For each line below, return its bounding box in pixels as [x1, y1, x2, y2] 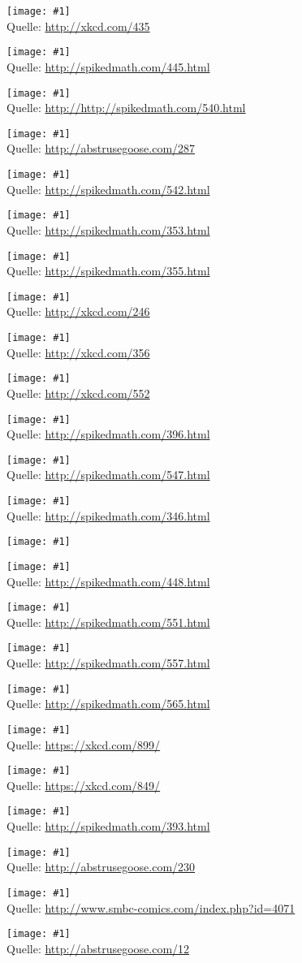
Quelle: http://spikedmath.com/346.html [6, 507, 210, 524]
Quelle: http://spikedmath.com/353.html [6, 221, 210, 238]
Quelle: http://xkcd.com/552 [6, 384, 150, 401]
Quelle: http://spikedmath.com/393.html [6, 818, 210, 835]
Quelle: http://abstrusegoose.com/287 [6, 140, 196, 157]
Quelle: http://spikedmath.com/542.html [6, 180, 210, 197]
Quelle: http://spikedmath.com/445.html [6, 58, 210, 75]
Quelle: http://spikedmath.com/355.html [6, 262, 210, 279]
